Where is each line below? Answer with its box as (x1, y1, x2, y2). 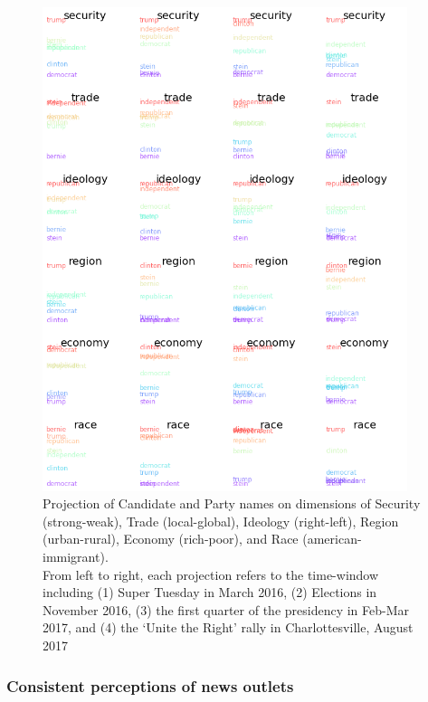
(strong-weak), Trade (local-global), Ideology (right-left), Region (43, 511, 399, 530)
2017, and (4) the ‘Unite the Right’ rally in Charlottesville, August (43, 618, 414, 637)
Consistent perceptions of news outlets (6, 674, 294, 697)
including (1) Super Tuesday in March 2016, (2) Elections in (43, 583, 377, 602)
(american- (302, 529, 362, 548)
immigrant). (43, 547, 109, 566)
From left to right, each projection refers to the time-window (43, 564, 379, 583)
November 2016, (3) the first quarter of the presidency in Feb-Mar (43, 600, 410, 619)
